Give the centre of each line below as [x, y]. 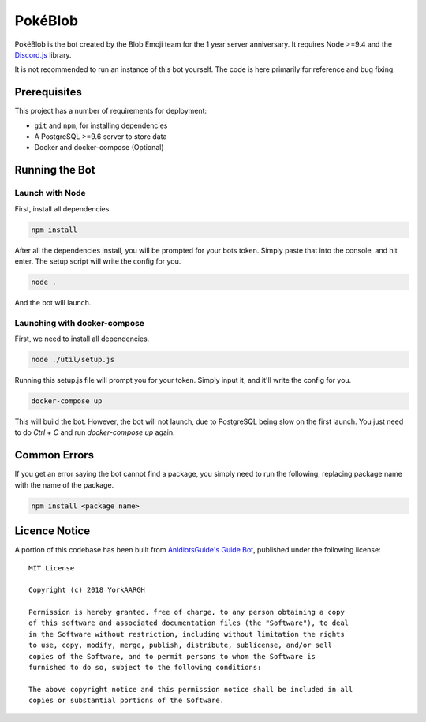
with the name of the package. [64, 484]
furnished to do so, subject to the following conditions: [145, 668]
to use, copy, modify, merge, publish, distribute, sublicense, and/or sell [181, 645]
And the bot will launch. [53, 302]
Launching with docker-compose [80, 323]
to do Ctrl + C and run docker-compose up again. [95, 432]
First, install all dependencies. [63, 208]
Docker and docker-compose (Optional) [99, 148]
